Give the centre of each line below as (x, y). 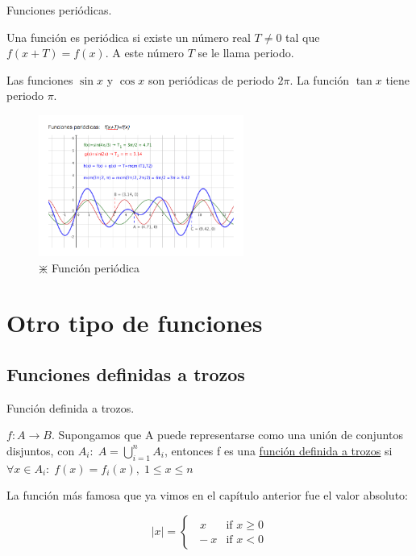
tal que (303, 37)
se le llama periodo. (246, 53)
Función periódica (96, 267)
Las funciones (40, 79)
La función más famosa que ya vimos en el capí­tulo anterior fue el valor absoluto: (207, 495)
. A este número (145, 53)
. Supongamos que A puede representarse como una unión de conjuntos (227, 435)
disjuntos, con (41, 450)
